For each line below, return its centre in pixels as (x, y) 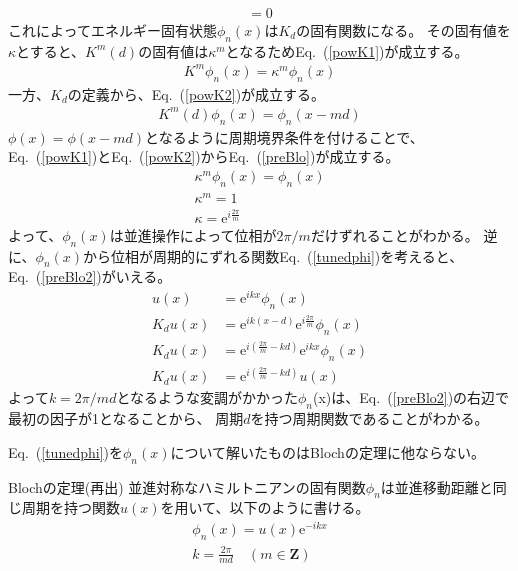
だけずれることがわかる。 (394, 234)
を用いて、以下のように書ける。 (265, 507)
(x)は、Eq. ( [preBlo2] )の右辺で (411, 397)
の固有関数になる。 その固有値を (403, 30)
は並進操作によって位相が (193, 234)
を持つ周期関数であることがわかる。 (369, 418)
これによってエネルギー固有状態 (112, 30)
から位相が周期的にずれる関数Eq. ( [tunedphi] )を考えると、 (273, 255)
